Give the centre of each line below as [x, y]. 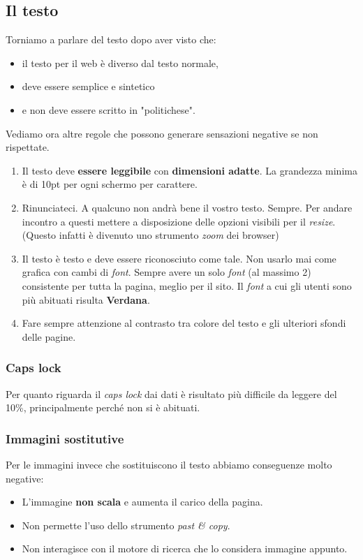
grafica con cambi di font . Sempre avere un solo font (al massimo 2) [166, 272]
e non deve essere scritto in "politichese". [109, 109]
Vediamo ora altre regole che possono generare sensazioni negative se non [162, 133]
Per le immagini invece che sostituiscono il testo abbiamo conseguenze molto [169, 464]
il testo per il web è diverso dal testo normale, [120, 62]
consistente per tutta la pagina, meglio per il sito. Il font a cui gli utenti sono [187, 285]
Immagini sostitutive [65, 438]
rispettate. [28, 147]
